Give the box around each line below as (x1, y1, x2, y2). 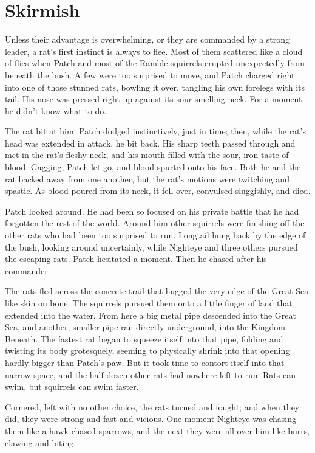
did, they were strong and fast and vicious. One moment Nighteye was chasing (5, 412, 296, 425)
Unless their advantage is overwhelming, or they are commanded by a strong (5, 33, 290, 46)
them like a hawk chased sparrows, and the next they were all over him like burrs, (5, 424, 310, 437)
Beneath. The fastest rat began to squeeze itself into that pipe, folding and (5, 332, 283, 345)
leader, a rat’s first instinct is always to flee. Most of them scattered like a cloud (5, 44, 303, 57)
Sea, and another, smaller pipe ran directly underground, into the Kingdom (5, 320, 285, 333)
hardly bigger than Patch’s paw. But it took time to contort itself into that (5, 356, 285, 368)
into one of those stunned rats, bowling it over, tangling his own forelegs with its (5, 80, 305, 93)
